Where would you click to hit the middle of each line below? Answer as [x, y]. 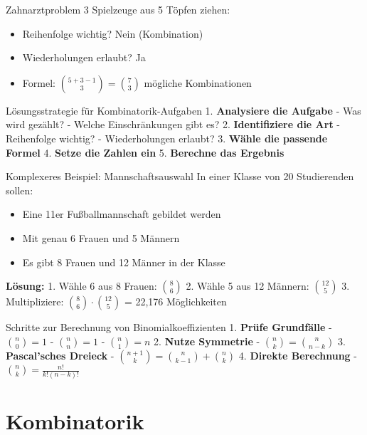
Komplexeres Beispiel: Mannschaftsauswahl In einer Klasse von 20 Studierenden [180, 176]
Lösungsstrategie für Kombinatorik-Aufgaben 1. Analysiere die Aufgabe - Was [183, 110]
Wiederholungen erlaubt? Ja [84, 57]
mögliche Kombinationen [198, 82]
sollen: [20, 190]
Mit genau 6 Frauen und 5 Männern [101, 237]
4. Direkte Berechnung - [298, 355]
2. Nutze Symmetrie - [207, 341]
